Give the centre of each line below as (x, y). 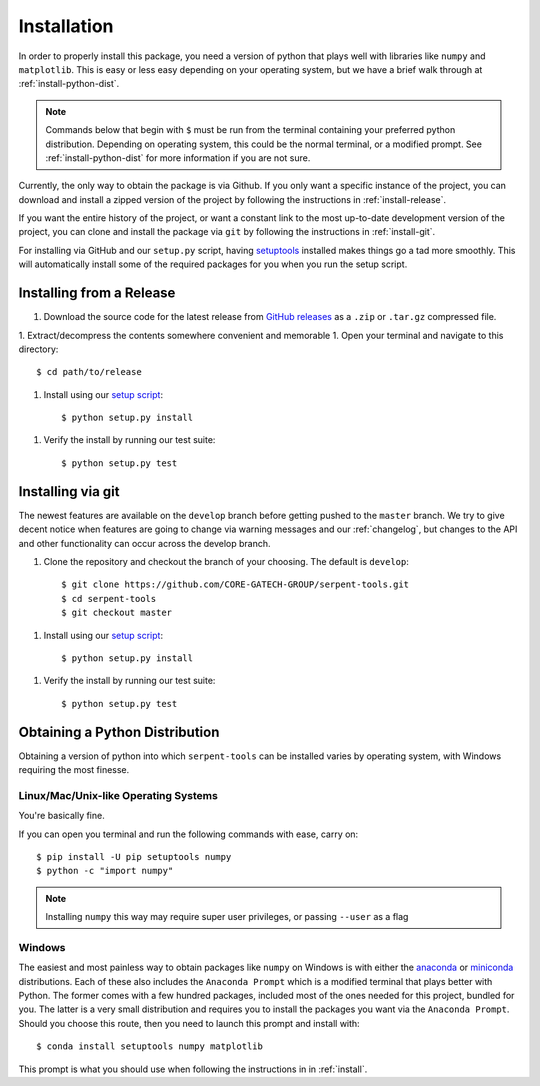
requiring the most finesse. (74, 769)
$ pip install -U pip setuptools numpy (134, 856)
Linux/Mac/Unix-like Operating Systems (118, 795)
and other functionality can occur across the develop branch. (144, 543)
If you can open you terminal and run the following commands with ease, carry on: (188, 834)
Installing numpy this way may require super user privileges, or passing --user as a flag (227, 917)
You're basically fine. (61, 816)
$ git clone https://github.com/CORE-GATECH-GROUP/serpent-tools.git (235, 584)
